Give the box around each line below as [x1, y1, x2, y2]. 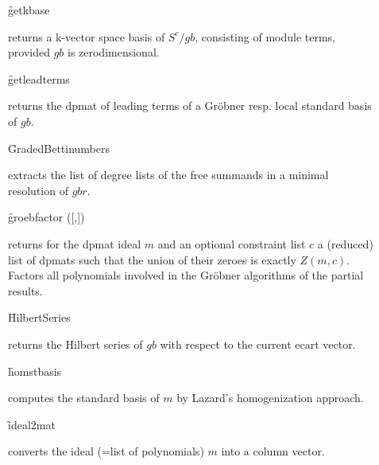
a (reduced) [317, 235, 373, 252]
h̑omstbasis [8, 362, 62, 379]
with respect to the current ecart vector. [160, 335, 356, 352]
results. [8, 282, 43, 299]
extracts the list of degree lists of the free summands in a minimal [8, 166, 329, 183]
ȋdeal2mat [8, 416, 56, 432]
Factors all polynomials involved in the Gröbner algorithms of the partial [8, 267, 364, 283]
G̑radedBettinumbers [8, 139, 110, 156]
